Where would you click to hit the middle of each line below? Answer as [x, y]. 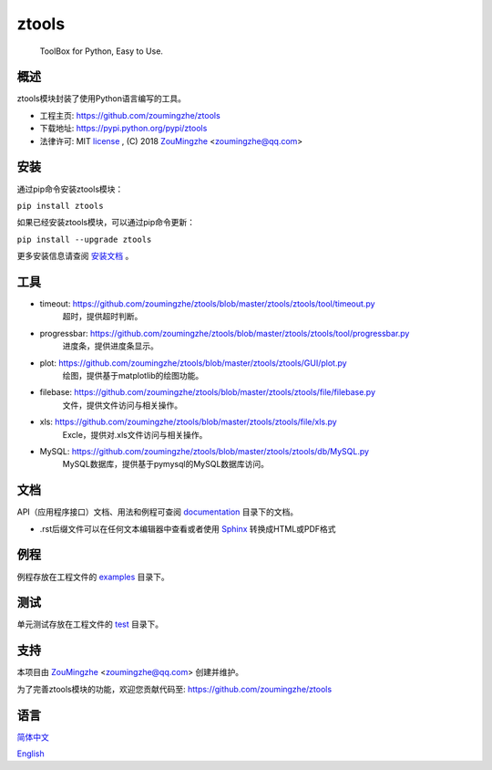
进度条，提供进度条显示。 [110, 346]
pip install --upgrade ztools [84, 239]
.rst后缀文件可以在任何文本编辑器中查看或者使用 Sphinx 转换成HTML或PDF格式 [188, 528]
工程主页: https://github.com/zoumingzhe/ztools [130, 115]
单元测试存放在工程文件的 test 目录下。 [90, 624]
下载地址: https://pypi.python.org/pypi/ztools [123, 129]
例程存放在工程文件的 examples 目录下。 [93, 577]
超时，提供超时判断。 [102, 317]
